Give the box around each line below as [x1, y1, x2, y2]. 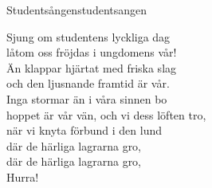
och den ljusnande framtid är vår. [6, 75, 170, 92]
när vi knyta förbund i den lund [6, 122, 162, 139]
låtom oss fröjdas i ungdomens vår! [6, 44, 177, 61]
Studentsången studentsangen [6, 2, 147, 18]
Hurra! [6, 168, 39, 185]
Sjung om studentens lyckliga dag [6, 28, 171, 45]
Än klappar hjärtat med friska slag [6, 59, 177, 76]
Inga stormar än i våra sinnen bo [6, 90, 167, 107]
